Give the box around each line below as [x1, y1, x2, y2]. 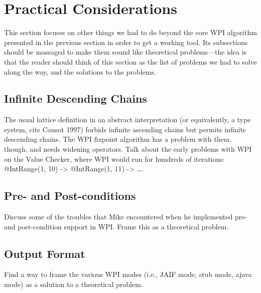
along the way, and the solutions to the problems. [4, 66, 156, 77]
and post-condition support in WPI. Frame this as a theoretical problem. [4, 221, 229, 231]
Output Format [4, 245, 85, 261]
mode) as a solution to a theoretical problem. [4, 279, 143, 289]
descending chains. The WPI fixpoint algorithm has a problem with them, [4, 134, 232, 144]
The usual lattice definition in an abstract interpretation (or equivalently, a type [4, 114, 251, 125]
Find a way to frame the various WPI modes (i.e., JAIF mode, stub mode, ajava [4, 269, 252, 279]
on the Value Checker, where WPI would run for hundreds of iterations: [4, 153, 225, 164]
